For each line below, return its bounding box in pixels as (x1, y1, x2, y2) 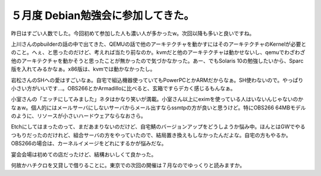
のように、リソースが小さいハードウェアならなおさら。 (11, 112, 146, 120)
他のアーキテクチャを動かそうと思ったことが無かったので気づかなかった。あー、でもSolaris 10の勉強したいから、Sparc (11, 57, 304, 64)
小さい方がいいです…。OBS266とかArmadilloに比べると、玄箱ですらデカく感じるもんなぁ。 (11, 84, 236, 92)
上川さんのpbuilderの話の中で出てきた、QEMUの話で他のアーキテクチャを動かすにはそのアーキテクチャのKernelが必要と (11, 40, 307, 48)
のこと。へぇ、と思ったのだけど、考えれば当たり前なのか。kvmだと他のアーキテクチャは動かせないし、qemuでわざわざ (11, 49, 306, 56)
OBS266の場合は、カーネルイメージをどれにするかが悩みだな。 (11, 140, 167, 147)
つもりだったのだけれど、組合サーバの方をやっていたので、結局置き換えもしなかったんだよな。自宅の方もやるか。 (11, 131, 291, 139)
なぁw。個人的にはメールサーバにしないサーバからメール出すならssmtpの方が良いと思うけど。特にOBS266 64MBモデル (11, 104, 306, 111)
